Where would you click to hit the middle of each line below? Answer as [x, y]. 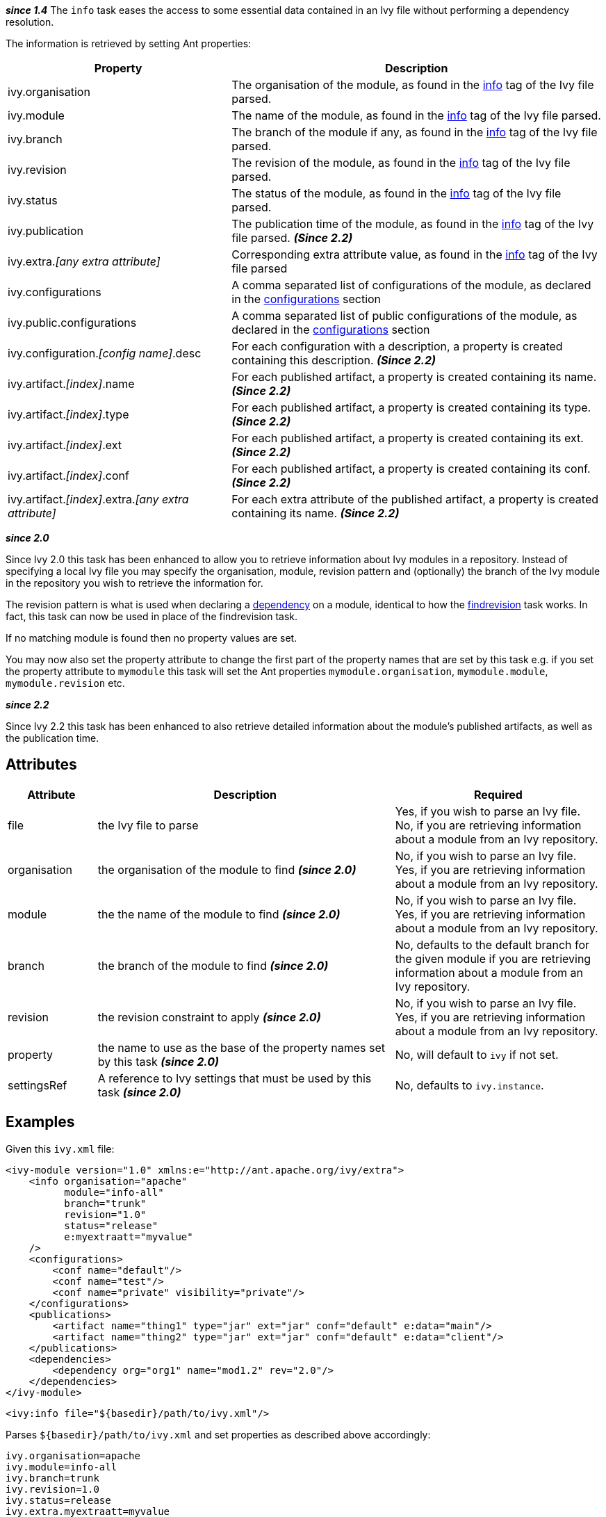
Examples [40, 1122]
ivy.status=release [58, 1500]
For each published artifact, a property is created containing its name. [414, 377]
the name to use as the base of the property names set [241, 1047]
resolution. [30, 22]
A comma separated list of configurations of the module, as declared [411, 285]
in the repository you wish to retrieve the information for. [134, 583]
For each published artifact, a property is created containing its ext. [408, 438]
